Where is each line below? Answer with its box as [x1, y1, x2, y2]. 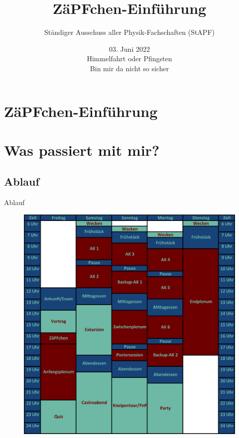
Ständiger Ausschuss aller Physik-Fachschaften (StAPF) [44, 27, 215, 37]
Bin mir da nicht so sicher [90, 63, 169, 73]
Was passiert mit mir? [4, 139, 160, 160]
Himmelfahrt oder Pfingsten [87, 53, 172, 64]
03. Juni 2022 [109, 43, 150, 54]
